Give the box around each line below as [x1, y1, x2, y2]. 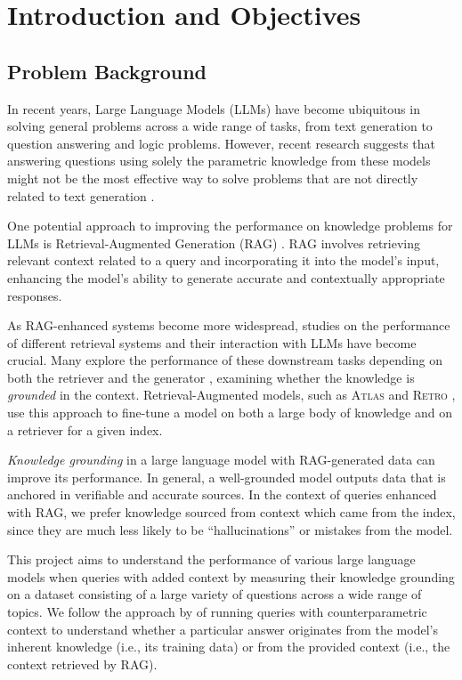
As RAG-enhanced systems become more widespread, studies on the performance [7, 316, 450, 335]
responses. [7, 286, 62, 304]
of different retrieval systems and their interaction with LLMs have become [7, 333, 417, 352]
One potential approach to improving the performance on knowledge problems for [7, 216, 453, 235]
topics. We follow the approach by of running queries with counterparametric [7, 603, 427, 621]
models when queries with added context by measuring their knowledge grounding [7, 567, 455, 586]
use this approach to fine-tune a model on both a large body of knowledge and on [7, 403, 452, 422]
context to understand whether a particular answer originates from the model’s [7, 619, 438, 638]
